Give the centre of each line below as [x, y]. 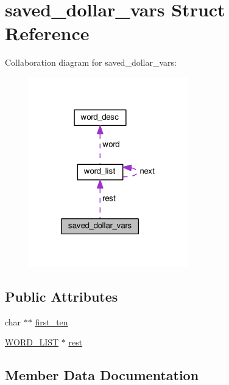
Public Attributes [62, 296]
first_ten [51, 321]
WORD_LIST [32, 342]
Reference [47, 33]
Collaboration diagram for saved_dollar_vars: [91, 62]
